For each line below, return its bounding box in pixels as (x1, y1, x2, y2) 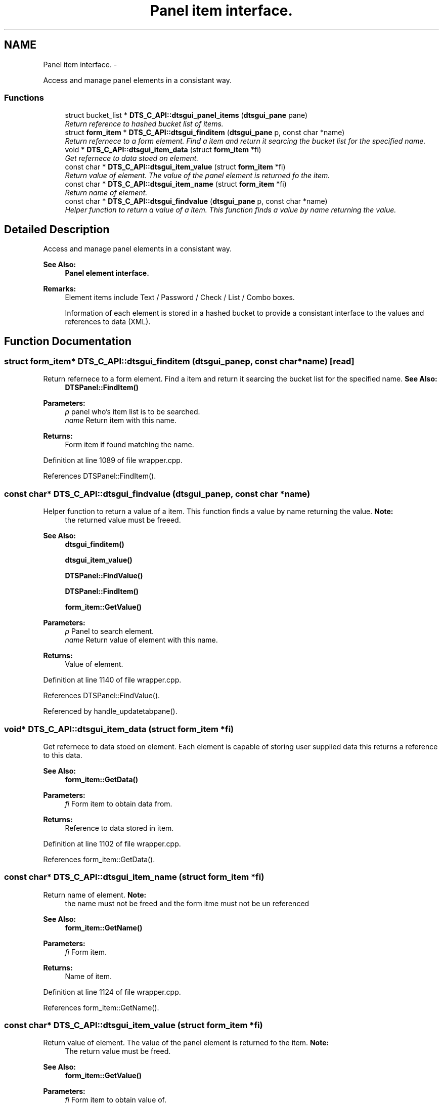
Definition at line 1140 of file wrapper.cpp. (43, 675, 182, 685)
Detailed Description (4, 223, 110, 236)
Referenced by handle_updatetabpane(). (43, 707, 178, 716)
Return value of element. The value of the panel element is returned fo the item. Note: (43, 1038, 329, 1047)
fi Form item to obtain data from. (65, 799, 172, 808)
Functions (4, 92, 44, 103)
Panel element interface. (65, 269, 149, 278)
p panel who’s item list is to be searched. (65, 407, 200, 416)
